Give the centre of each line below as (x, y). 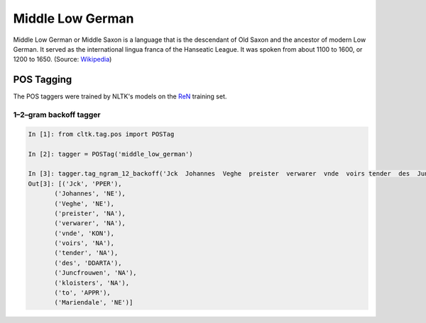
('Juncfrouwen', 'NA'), (96, 273)
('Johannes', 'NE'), (90, 194)
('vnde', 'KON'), (84, 233)
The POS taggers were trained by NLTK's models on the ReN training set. (120, 96)
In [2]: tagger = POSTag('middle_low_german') (110, 154)
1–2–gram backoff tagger (57, 115)
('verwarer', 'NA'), (90, 223)
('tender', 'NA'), (86, 253)
